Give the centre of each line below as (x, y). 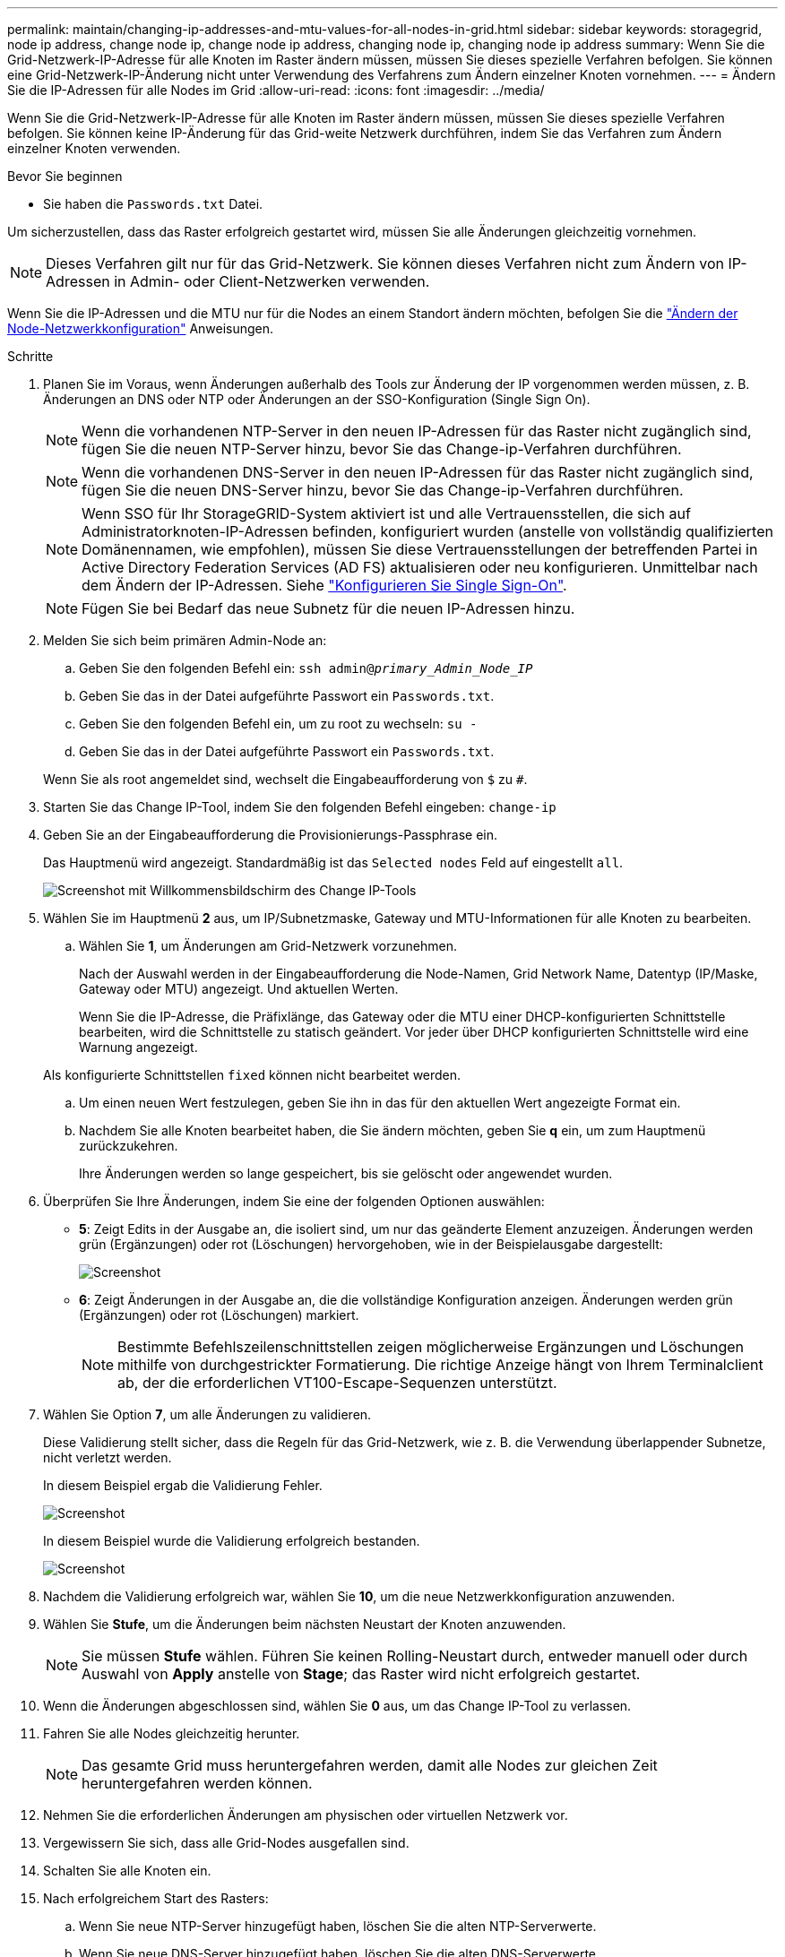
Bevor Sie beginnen (65, 176)
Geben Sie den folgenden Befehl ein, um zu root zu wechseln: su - (278, 724)
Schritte (30, 356)
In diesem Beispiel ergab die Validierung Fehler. (183, 1485)
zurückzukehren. (129, 1146)
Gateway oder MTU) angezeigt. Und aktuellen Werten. (239, 989)
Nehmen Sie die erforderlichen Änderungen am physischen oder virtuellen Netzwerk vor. (306, 1815)
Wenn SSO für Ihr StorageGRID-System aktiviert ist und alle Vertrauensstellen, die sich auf (386, 513)
